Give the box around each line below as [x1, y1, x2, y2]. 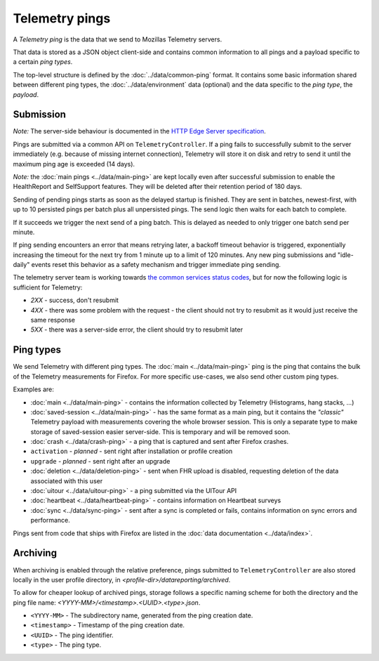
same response [30, 316, 75, 325]
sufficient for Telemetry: [13, 283, 83, 292]
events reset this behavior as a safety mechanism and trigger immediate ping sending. [31, 261, 281, 269]
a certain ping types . [13, 58, 73, 66]
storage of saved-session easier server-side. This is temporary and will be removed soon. [30, 427, 291, 436]
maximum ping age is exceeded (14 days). [13, 159, 135, 168]
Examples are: [13, 385, 54, 393]
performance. [30, 516, 70, 525]
